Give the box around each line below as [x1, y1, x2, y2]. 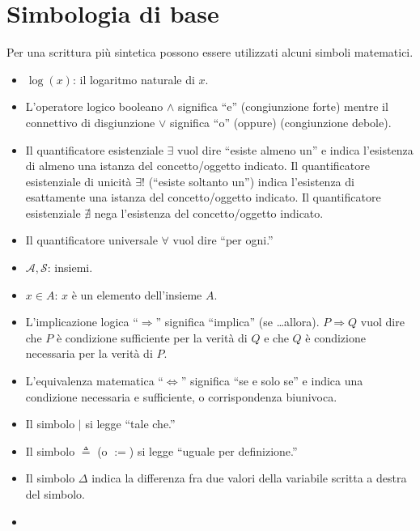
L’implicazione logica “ [25, 313, 138, 330]
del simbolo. [25, 486, 85, 502]
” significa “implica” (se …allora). [155, 313, 320, 330]
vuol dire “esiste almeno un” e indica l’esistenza [177, 141, 414, 158]
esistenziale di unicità [25, 172, 132, 189]
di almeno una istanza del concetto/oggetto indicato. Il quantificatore [25, 157, 370, 174]
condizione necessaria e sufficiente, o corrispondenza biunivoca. [25, 388, 337, 405]
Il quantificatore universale [25, 232, 158, 249]
